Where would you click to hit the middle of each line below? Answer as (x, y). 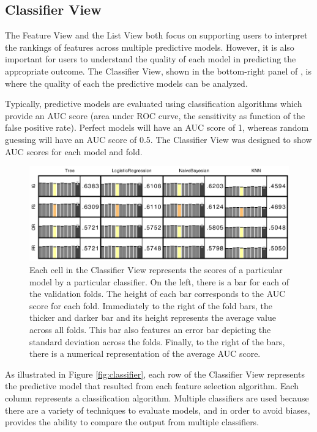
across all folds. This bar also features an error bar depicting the (150, 329)
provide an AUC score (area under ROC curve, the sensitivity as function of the (155, 115)
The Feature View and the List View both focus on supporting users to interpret (156, 35)
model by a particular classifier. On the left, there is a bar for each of (159, 281)
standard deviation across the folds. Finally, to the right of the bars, (157, 341)
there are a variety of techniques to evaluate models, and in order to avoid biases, (158, 410)
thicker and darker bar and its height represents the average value (153, 317)
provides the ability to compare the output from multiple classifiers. (132, 422)
